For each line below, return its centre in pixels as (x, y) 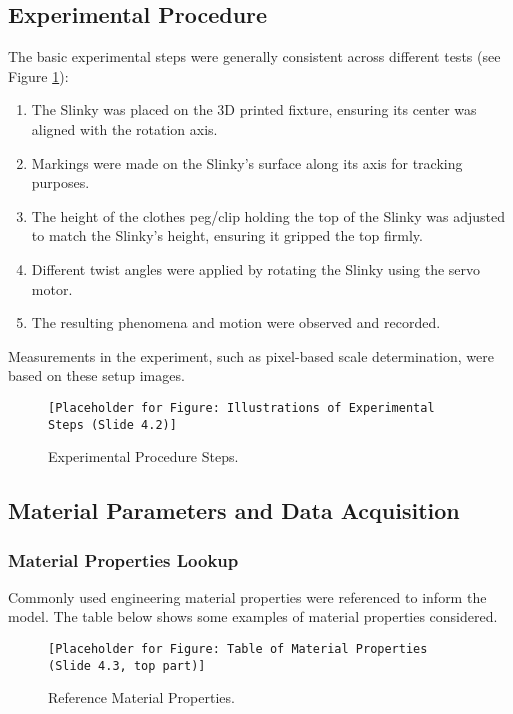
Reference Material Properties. (141, 697)
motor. (52, 288)
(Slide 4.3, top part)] (127, 665)
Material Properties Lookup (123, 559)
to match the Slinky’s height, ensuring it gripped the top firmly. (227, 235)
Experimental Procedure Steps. (143, 456)
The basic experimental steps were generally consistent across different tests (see (254, 56)
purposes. (60, 182)
